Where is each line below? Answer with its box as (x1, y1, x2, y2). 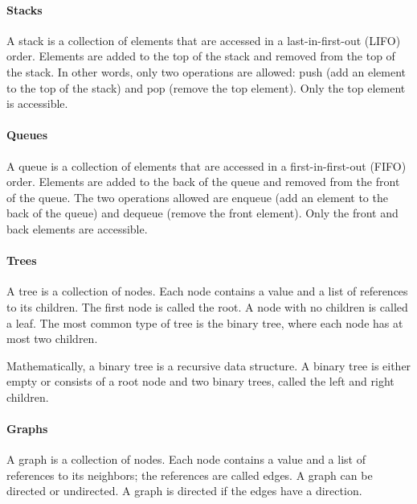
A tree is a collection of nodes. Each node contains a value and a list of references (6, 283, 408, 300)
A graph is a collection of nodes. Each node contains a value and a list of (6, 451, 366, 468)
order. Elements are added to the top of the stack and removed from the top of (6, 48, 395, 64)
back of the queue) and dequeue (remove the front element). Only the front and (6, 204, 399, 221)
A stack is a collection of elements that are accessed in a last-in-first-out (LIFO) (6, 31, 401, 48)
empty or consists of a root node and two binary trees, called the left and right (6, 373, 395, 390)
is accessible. (6, 95, 68, 112)
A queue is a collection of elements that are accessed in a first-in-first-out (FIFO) (6, 157, 407, 174)
